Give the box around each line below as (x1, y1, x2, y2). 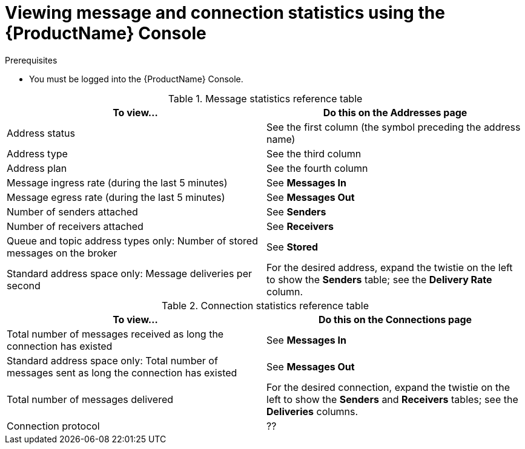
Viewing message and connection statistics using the (5, 2, 445, 23)
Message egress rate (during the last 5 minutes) (7, 191, 225, 203)
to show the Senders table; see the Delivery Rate (266, 273, 492, 286)
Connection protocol (7, 419, 100, 432)
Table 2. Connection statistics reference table (162, 299, 369, 312)
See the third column (266, 147, 362, 160)
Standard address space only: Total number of (7, 354, 218, 367)
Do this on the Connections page (318, 313, 472, 326)
